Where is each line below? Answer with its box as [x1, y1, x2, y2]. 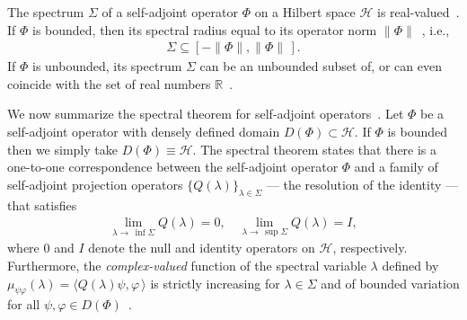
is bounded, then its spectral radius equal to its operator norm [32, 20, 377, 39]
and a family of [354, 157, 438, 176]
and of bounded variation [321, 273, 460, 292]
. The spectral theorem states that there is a [192, 139, 437, 158]
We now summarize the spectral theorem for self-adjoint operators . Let [7, 104, 404, 123]
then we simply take [7, 139, 118, 158]
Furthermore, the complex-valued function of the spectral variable [7, 256, 366, 275]
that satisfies [7, 195, 77, 214]
